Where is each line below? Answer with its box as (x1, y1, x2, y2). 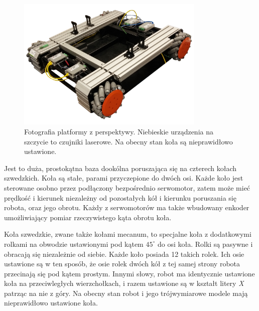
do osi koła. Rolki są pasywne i (157, 238, 253, 249)
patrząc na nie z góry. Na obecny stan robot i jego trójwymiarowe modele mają (4, 287, 248, 298)
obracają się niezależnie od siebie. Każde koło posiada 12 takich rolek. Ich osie (4, 248, 244, 259)
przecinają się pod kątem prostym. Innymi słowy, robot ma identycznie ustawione (4, 268, 255, 278)
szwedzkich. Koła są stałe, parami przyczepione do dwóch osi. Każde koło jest (4, 173, 243, 183)
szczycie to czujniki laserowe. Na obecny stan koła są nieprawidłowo (24, 136, 233, 146)
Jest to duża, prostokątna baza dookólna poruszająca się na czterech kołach (4, 163, 237, 173)
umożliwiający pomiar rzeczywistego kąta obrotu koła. (4, 212, 172, 222)
